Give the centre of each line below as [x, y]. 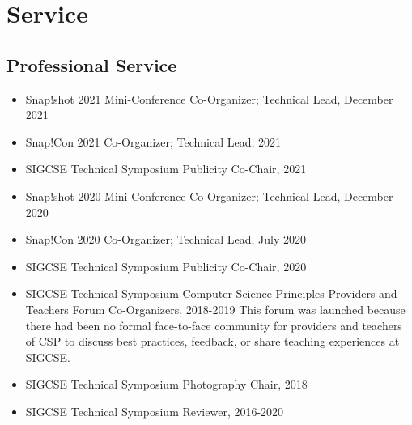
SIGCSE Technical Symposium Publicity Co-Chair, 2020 [166, 266]
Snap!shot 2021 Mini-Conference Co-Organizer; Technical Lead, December [209, 98]
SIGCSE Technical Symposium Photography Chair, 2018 [166, 384]
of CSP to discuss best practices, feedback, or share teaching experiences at [212, 341]
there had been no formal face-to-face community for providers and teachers [214, 325]
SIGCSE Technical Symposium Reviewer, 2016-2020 [155, 411]
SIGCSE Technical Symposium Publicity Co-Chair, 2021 [166, 169]
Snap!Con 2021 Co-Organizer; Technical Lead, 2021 [153, 141]
